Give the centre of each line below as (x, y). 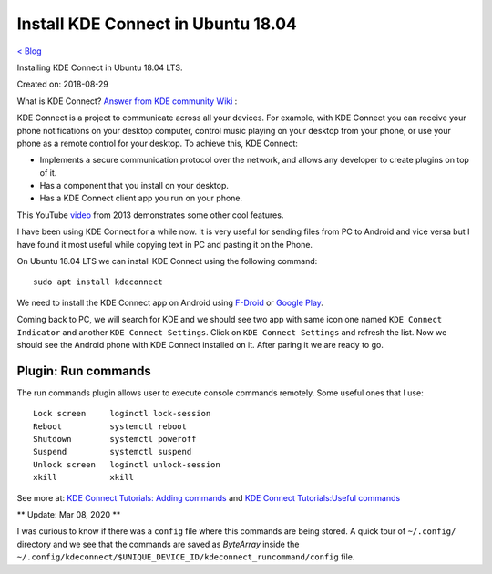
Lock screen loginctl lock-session (122, 414)
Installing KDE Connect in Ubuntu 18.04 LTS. (100, 67)
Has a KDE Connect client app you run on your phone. (141, 198)
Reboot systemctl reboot (110, 426)
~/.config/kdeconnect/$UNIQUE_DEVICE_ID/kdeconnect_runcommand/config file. (186, 557)
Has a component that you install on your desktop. (134, 186)
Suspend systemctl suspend (113, 452)
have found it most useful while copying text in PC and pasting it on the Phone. (165, 244)
